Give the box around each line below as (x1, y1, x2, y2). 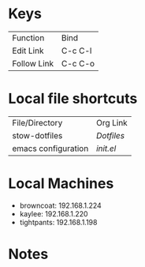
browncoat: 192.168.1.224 (19, 201, 102, 210)
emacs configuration (12, 143, 89, 154)
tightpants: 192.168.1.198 (19, 217, 98, 227)
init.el (95, 143, 117, 154)
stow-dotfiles (12, 130, 63, 141)
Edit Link (12, 45, 44, 56)
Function (12, 32, 45, 43)
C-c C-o (61, 58, 95, 69)
